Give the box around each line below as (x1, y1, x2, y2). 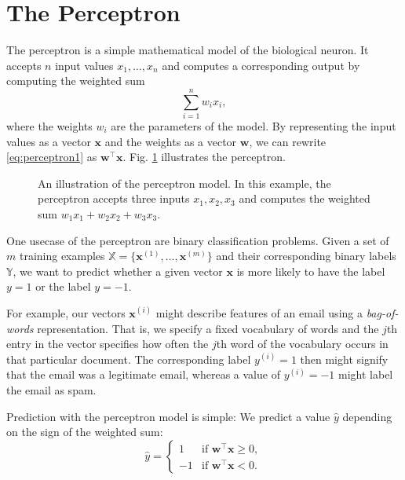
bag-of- (366, 304, 399, 321)
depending (342, 408, 392, 424)
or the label (35, 278, 91, 295)
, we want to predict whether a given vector (13, 262, 223, 279)
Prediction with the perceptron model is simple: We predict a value (6, 408, 330, 424)
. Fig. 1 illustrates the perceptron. (122, 148, 286, 165)
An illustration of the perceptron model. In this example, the (38, 174, 331, 191)
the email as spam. (6, 381, 97, 398)
